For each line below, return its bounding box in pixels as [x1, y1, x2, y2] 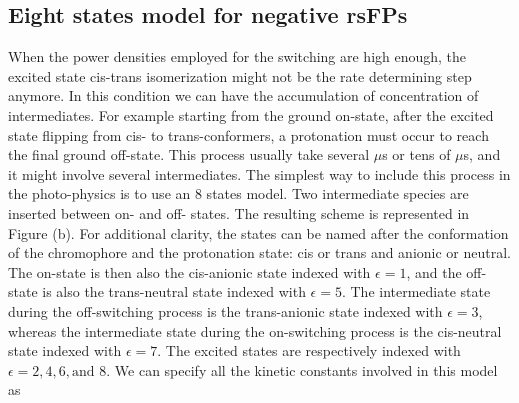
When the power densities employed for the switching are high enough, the [8, 46, 467, 67]
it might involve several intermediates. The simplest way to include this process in [8, 163, 511, 184]
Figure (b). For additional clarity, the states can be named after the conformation [8, 222, 509, 243]
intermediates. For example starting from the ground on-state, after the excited [8, 104, 494, 125]
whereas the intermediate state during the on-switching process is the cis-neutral [8, 320, 502, 341]
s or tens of [382, 144, 451, 165]
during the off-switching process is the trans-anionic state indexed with [8, 300, 443, 321]
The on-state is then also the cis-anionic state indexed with [8, 261, 371, 282]
